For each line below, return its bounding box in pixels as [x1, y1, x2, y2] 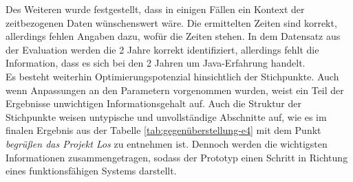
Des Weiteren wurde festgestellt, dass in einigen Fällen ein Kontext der [6, 2, 305, 16]
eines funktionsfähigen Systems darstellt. [6, 163, 177, 178]
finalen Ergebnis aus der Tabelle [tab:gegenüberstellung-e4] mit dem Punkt [6, 123, 321, 137]
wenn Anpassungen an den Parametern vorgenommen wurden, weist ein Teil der [6, 82, 344, 97]
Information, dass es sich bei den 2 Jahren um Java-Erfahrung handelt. [6, 56, 306, 70]
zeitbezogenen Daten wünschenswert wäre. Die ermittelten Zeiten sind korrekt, [6, 15, 337, 30]
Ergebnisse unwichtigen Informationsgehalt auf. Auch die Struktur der [6, 96, 302, 111]
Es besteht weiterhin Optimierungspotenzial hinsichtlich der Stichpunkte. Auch [6, 69, 339, 83]
